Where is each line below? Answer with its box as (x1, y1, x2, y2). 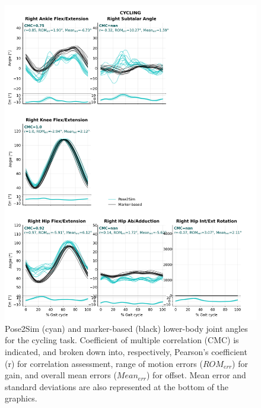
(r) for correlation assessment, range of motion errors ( (5, 357, 203, 369)
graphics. (5, 392, 37, 404)
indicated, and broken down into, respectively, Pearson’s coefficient (5, 345, 247, 357)
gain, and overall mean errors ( (5, 369, 117, 381)
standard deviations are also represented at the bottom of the (5, 380, 228, 393)
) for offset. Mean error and (147, 369, 246, 381)
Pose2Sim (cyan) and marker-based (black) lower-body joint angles (5, 322, 248, 334)
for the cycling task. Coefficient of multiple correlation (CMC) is (5, 334, 239, 346)
